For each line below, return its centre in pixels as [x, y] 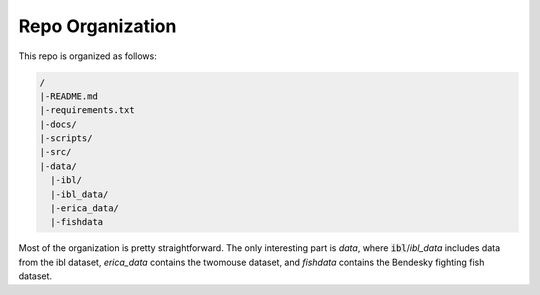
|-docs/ [58, 124]
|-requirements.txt [87, 110]
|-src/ [55, 152]
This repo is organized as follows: [87, 56]
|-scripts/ [66, 138]
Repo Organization [97, 26]
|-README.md [69, 96]
